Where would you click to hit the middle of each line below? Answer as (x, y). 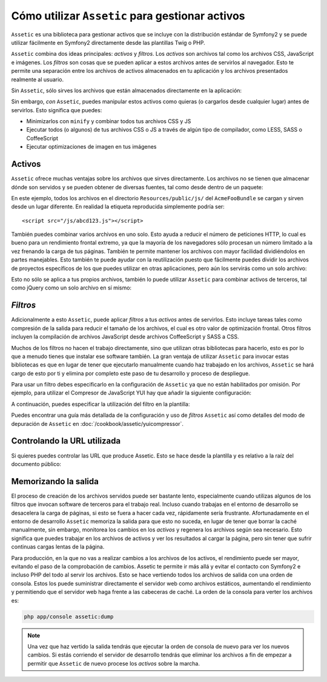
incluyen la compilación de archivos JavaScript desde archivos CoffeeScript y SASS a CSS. (125, 337)
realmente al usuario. (38, 79)
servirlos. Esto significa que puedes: (57, 110)
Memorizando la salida (55, 481)
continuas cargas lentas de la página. (58, 547)
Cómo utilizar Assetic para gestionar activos (128, 16)
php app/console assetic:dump (69, 616)
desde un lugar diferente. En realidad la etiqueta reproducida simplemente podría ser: (118, 207)
